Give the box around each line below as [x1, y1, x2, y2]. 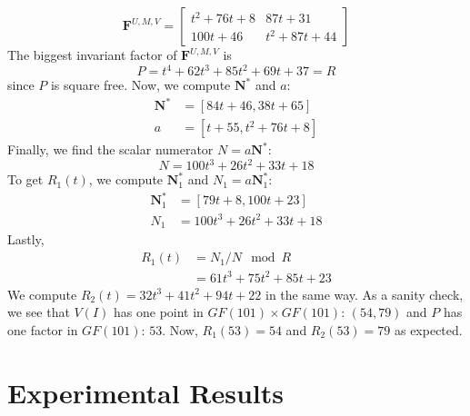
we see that [7, 302, 70, 322]
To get [7, 170, 44, 189]
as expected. [394, 320, 463, 339]
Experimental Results [7, 373, 284, 411]
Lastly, [7, 230, 45, 249]
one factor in [7, 320, 78, 339]
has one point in [114, 302, 204, 322]
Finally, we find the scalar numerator [7, 140, 214, 159]
